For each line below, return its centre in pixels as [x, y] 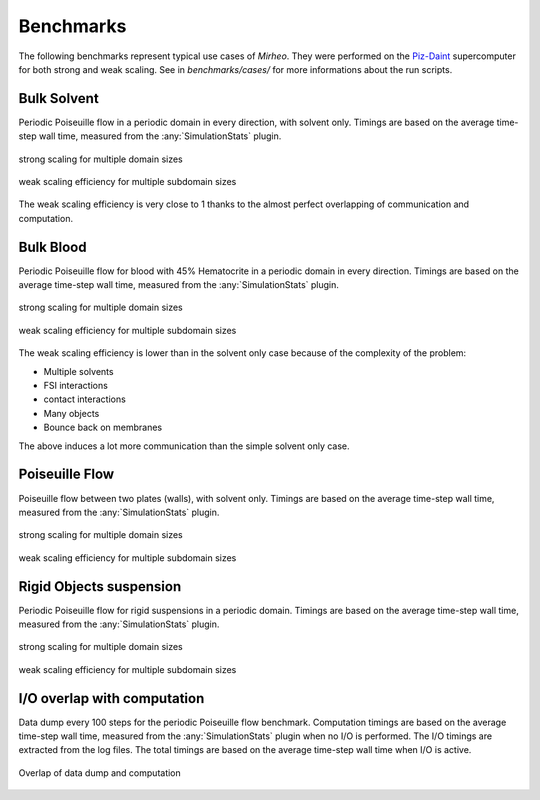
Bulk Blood [52, 246]
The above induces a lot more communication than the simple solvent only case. [184, 446]
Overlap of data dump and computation [100, 772]
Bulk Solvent [58, 98]
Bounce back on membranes [103, 427]
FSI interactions [76, 386]
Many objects [71, 413]
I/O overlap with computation [111, 698]
